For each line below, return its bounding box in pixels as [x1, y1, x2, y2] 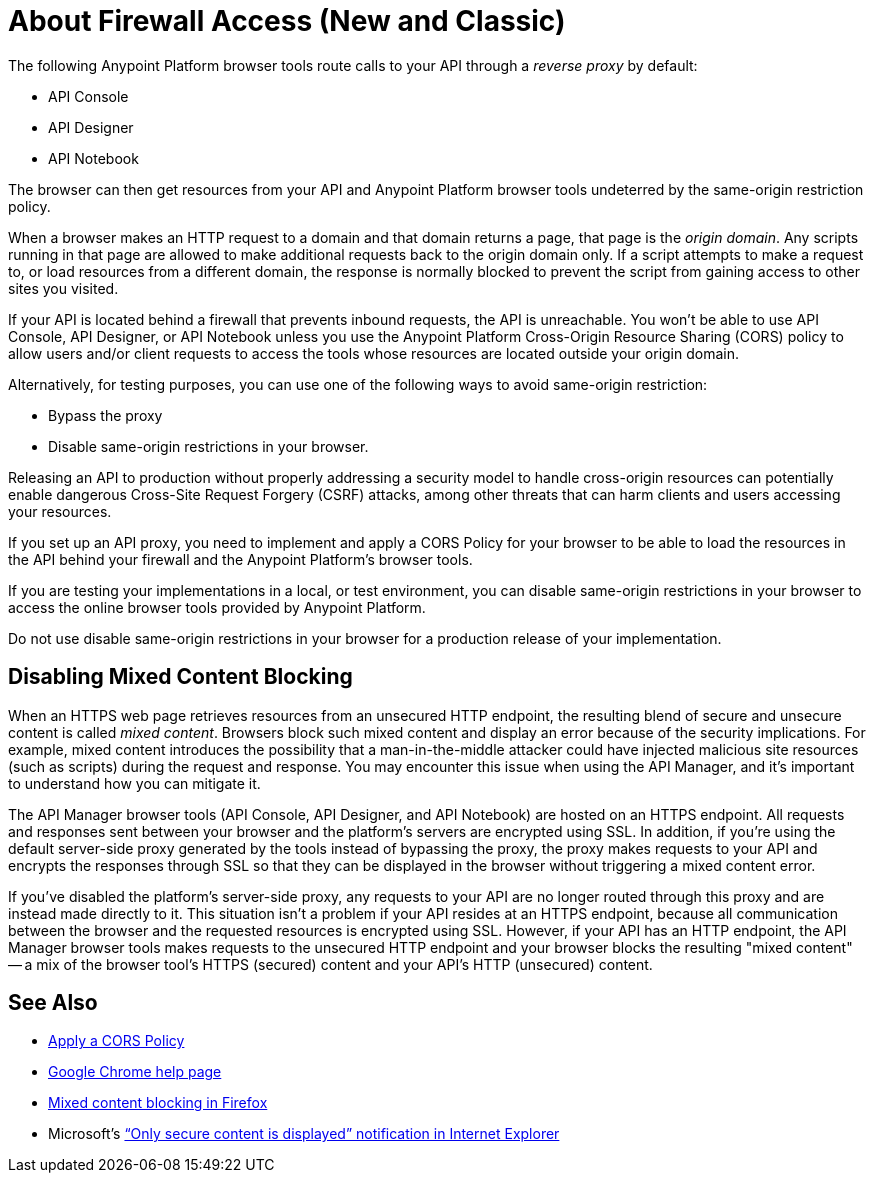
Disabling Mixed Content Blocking [8, 664, 353, 690]
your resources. [8, 502, 112, 520]
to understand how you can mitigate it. [8, 774, 261, 792]
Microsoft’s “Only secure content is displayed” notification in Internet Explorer [48, 1125, 560, 1143]
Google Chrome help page [48, 1063, 222, 1081]
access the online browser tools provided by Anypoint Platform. [8, 598, 426, 616]
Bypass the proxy [48, 406, 163, 424]
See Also [8, 990, 98, 1016]
